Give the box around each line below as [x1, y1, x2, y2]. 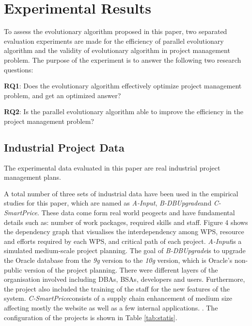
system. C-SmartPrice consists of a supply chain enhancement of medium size [4, 293, 232, 303]
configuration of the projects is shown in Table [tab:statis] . [4, 312, 177, 322]
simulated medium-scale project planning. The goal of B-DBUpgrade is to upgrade [4, 245, 246, 256]
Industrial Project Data [4, 139, 125, 154]
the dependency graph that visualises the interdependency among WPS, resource [4, 226, 244, 237]
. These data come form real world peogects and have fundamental [37, 207, 235, 218]
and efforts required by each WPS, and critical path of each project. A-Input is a [4, 236, 242, 246]
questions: [4, 64, 33, 74]
